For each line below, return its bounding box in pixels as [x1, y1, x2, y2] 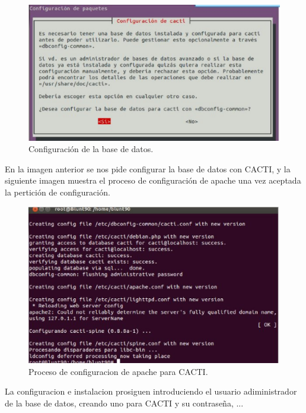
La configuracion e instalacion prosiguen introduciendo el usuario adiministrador [5, 385, 297, 398]
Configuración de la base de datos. [28, 143, 154, 155]
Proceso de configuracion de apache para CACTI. [28, 365, 208, 377]
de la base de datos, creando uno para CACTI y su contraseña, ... [5, 397, 244, 409]
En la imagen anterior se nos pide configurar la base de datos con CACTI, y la [5, 162, 291, 175]
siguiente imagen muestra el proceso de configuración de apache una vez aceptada [5, 174, 301, 187]
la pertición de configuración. [5, 185, 110, 198]
